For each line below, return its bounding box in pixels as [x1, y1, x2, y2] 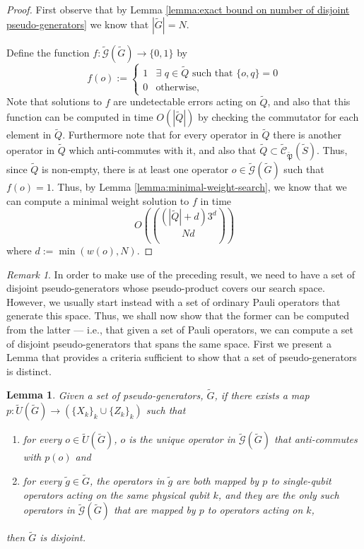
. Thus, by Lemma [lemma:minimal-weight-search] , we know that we [51, 179, 347, 194]
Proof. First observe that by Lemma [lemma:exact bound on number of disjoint [6, 2, 350, 16]
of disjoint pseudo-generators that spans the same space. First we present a [6, 336, 331, 350]
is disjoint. [40, 530, 86, 545]
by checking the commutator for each [198, 110, 359, 124]
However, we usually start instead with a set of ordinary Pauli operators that [6, 294, 341, 309]
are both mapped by [176, 473, 259, 488]
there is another [273, 127, 341, 142]
